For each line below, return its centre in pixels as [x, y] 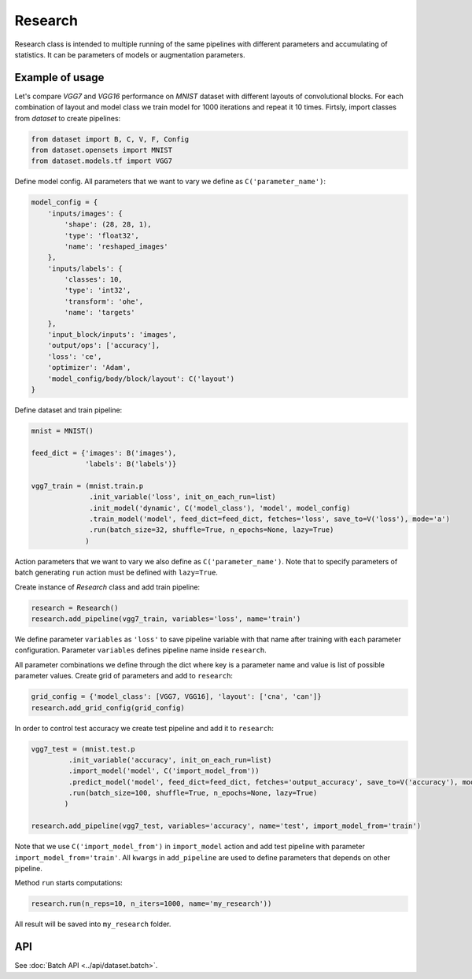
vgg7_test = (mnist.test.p [83, 749]
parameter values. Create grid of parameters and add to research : [124, 676]
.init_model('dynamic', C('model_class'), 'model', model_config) [220, 508]
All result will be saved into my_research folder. [93, 924]
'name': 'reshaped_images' [116, 246]
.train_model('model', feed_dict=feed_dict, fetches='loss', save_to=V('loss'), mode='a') [269, 519]
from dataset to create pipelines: [68, 118]
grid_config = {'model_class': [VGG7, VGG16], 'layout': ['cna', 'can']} [176, 697]
